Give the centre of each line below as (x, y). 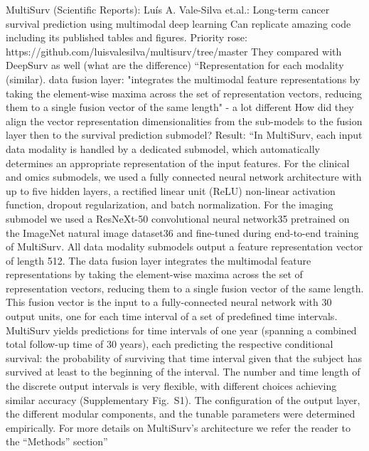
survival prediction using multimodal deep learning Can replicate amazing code (178, 23)
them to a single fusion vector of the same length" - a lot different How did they (180, 107)
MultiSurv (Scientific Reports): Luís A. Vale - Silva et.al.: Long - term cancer (168, 9)
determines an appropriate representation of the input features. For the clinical (178, 163)
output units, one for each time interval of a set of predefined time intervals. (172, 316)
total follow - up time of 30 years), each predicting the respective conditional (170, 344)
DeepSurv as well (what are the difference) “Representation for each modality (175, 65)
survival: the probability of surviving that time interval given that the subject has (184, 357)
